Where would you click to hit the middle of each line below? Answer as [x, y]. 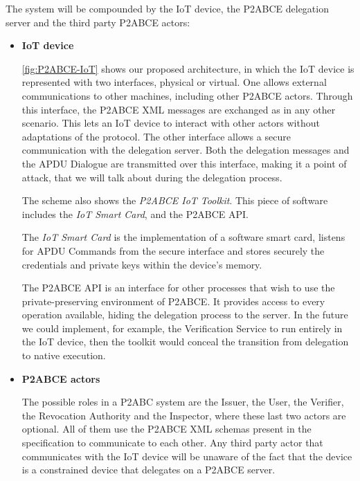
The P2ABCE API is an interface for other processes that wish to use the [178, 288]
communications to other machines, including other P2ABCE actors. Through [187, 95]
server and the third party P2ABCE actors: [98, 22]
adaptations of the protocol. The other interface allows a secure [156, 136]
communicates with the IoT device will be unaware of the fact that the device [187, 456]
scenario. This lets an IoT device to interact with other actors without [171, 123]
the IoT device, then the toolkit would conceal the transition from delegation [185, 342]
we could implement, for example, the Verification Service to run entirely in [182, 328]
